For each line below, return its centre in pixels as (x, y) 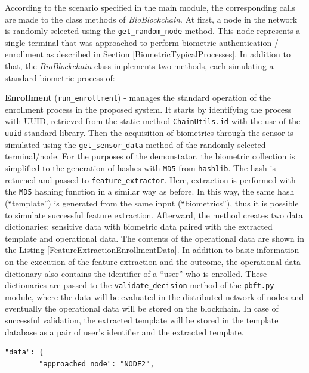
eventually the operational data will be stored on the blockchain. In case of (142, 308)
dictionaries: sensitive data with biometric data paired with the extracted (139, 226)
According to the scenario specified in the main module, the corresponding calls (150, 7)
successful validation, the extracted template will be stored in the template (142, 320)
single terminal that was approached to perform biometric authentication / (142, 42)
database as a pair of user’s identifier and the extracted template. (124, 332)
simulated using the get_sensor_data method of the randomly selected (135, 144)
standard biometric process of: (60, 77)
